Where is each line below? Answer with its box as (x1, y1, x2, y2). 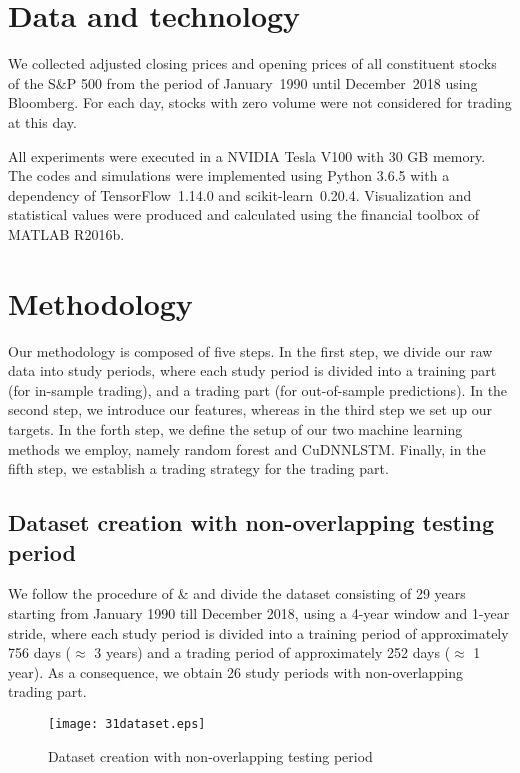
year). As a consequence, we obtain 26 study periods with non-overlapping (8, 661, 464, 682)
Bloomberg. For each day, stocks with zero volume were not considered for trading (8, 92, 512, 113)
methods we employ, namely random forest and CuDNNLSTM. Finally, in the (8, 438, 486, 459)
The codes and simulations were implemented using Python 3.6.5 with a (8, 165, 450, 186)
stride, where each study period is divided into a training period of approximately (8, 622, 509, 643)
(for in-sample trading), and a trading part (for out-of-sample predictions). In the (8, 379, 508, 400)
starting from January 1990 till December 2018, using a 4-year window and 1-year (8, 602, 510, 623)
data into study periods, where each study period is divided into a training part (8, 360, 497, 381)
